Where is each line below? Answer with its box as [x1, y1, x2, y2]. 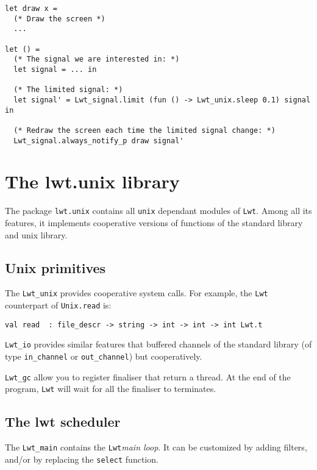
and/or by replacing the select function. [5, 452, 158, 465]
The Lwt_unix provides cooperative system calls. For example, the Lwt [5, 287, 268, 299]
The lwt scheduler [5, 412, 121, 431]
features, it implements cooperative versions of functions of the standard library [5, 216, 303, 229]
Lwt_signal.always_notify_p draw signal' [13, 136, 184, 145]
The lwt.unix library [5, 169, 180, 194]
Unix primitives [5, 258, 106, 277]
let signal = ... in [13, 65, 97, 74]
